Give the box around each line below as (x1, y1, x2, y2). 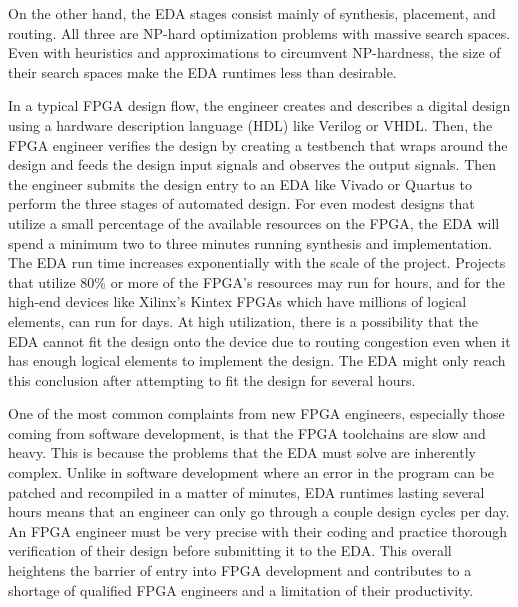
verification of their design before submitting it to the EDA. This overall (8, 540, 452, 561)
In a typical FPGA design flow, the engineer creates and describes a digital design (8, 95, 511, 116)
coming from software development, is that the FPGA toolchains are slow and (8, 422, 486, 443)
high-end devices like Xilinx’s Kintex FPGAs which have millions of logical (8, 291, 467, 312)
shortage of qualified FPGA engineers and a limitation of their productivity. (8, 579, 474, 600)
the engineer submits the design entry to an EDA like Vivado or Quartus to (8, 173, 473, 194)
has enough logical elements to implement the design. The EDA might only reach (8, 350, 506, 371)
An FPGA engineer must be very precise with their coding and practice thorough (8, 520, 508, 541)
